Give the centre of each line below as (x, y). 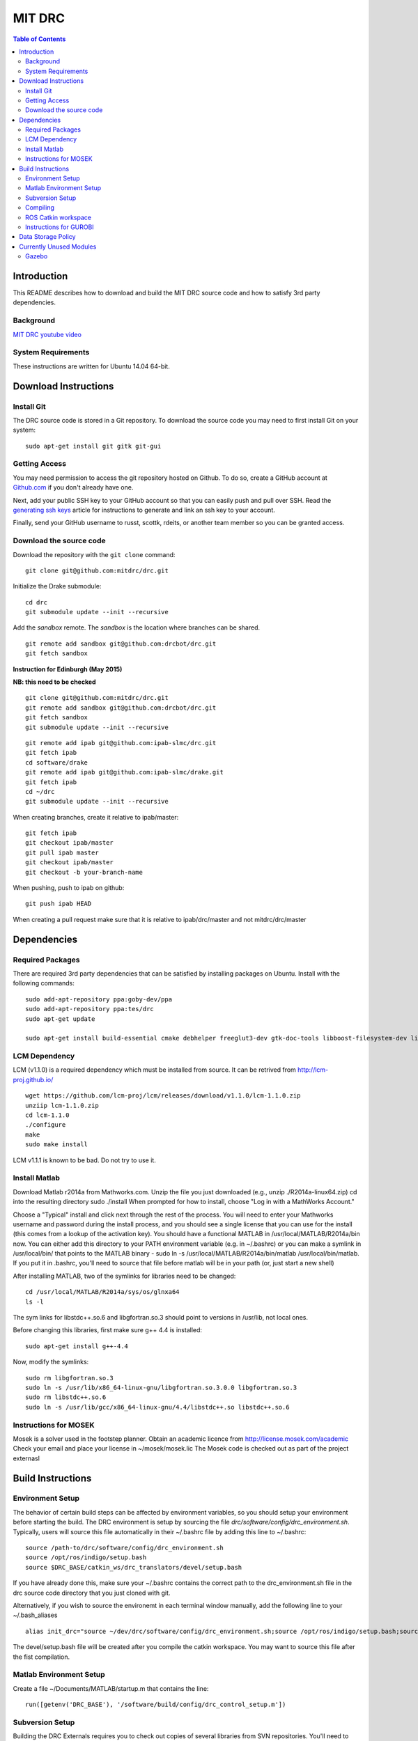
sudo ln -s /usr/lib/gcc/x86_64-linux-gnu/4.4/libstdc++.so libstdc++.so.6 (157, 1407)
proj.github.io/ (33, 1079)
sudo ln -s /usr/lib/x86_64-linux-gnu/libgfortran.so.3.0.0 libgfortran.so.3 (161, 1387)
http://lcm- (313, 1070)
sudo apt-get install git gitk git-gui (93, 446)
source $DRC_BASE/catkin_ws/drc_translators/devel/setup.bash (134, 1567)
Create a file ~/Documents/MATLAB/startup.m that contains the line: (111, 1688)
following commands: (44, 983)
